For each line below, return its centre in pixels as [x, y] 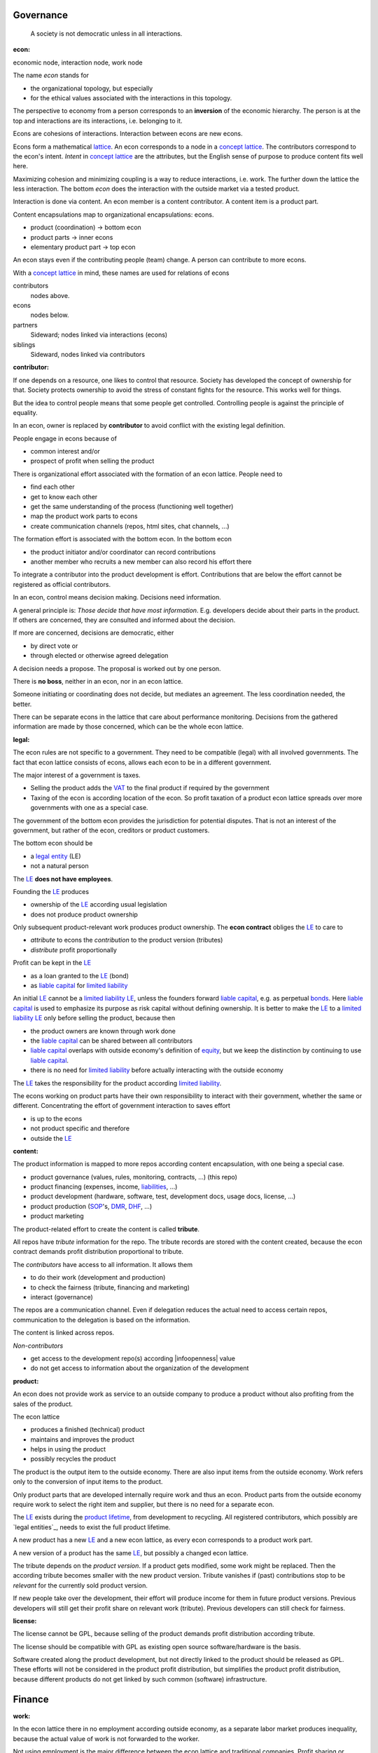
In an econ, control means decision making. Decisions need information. [117, 597]
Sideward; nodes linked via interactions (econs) [99, 335]
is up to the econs [56, 1118]
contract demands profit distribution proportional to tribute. [98, 1252]
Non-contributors [38, 1346]
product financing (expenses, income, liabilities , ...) [104, 1187]
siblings [24, 344]
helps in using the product [68, 1449]
